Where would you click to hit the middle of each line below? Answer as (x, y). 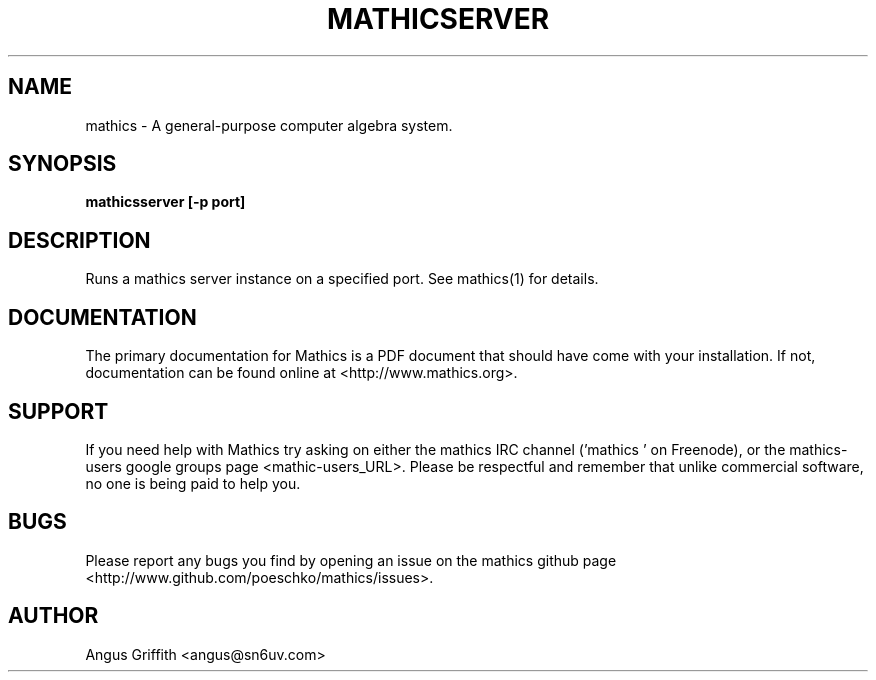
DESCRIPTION (79, 240)
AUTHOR (53, 616)
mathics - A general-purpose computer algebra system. (269, 125)
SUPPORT (58, 411)
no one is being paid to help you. (193, 483)
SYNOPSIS (62, 164)
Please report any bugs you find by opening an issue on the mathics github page (351, 560)
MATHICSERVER (438, 19)
